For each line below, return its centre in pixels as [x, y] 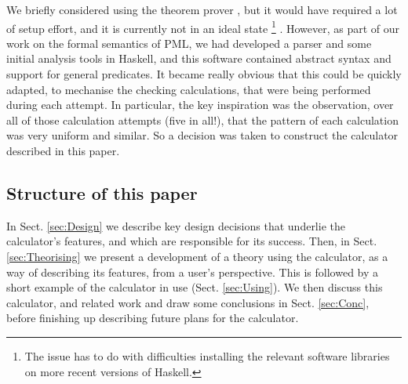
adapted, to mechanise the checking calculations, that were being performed [189, 89]
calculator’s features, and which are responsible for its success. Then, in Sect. [192, 241]
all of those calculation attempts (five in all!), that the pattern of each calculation [202, 120]
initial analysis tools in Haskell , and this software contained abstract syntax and [199, 58]
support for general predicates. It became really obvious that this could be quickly [204, 74]
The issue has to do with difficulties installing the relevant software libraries [207, 355]
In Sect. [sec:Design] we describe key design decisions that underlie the [176, 225]
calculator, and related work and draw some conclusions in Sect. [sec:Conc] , [188, 302]
